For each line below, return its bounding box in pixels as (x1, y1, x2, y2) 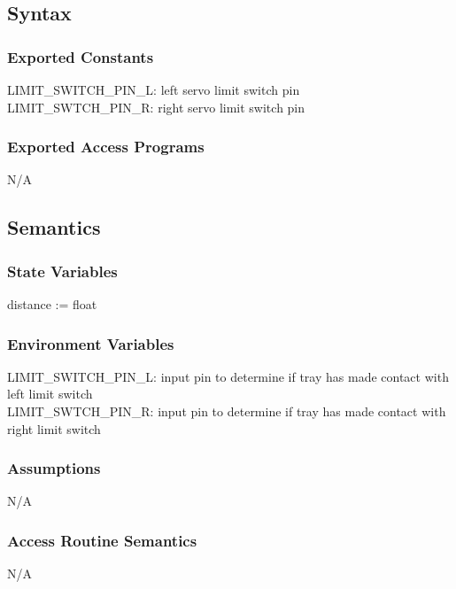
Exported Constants (7, 45, 154, 67)
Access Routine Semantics (7, 529, 197, 551)
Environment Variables (7, 332, 174, 354)
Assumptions (7, 457, 101, 479)
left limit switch (7, 384, 93, 403)
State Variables (7, 260, 118, 282)
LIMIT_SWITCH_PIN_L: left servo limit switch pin (7, 81, 300, 98)
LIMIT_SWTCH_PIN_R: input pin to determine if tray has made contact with (7, 402, 446, 420)
